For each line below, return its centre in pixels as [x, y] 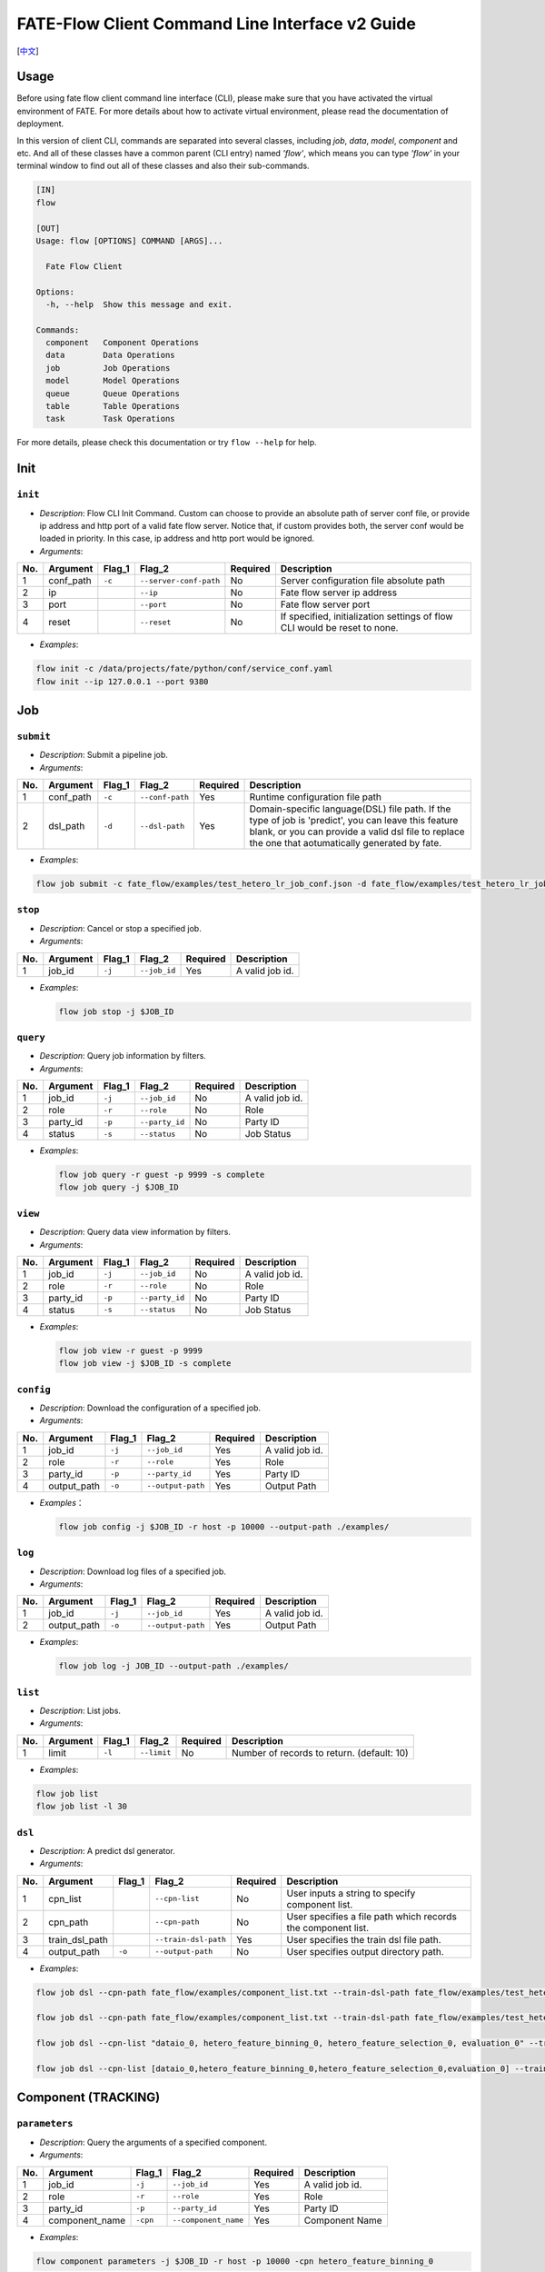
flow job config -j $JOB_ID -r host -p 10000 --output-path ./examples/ [224, 1526]
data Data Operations [111, 355]
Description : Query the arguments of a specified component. [154, 2142]
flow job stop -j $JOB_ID [116, 1011]
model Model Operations [113, 381]
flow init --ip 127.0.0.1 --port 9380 [122, 681]
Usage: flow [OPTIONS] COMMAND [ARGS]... [129, 240]
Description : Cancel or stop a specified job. [120, 928]
